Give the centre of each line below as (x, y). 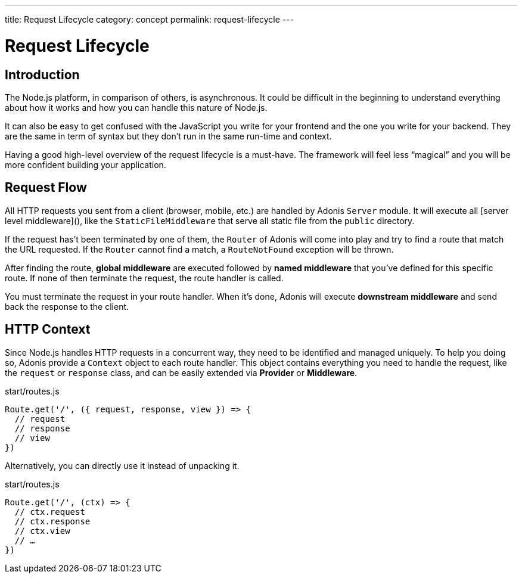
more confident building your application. (86, 164)
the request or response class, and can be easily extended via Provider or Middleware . (181, 372)
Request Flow (46, 188)
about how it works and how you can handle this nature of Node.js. (136, 107)
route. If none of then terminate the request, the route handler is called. (144, 278)
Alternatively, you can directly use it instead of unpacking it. (122, 465)
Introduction (42, 74)
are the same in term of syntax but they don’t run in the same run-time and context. (168, 136)
